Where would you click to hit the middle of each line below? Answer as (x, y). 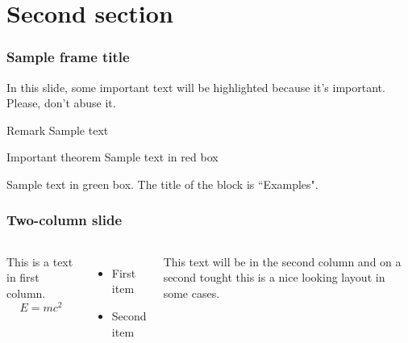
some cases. (192, 293)
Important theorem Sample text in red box (112, 157)
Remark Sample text (58, 130)
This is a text (40, 261)
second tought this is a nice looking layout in (274, 277)
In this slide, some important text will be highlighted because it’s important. (196, 87)
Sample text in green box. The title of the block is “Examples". (162, 184)
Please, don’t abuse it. (61, 103)
